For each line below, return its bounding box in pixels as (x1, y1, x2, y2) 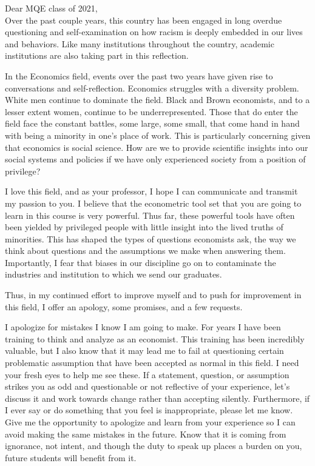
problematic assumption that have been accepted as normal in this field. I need (5, 356, 299, 369)
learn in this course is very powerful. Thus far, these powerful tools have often (5, 208, 295, 221)
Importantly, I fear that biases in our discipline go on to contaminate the (5, 256, 276, 268)
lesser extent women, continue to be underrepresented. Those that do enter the (5, 105, 298, 118)
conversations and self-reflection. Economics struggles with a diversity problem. (5, 81, 299, 94)
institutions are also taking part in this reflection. (5, 49, 189, 62)
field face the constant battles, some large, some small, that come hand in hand (5, 117, 300, 130)
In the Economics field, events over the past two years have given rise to (5, 69, 273, 82)
